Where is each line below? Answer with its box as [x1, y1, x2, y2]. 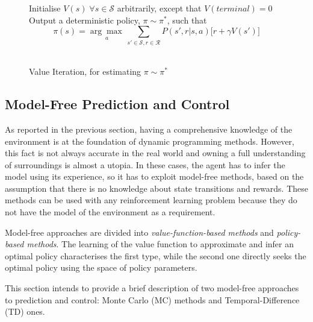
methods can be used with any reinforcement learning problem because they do [5, 194, 297, 206]
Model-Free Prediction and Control [5, 95, 230, 113]
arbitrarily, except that [117, 2, 202, 14]
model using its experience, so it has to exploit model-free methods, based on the [5, 170, 304, 183]
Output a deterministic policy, [29, 13, 140, 26]
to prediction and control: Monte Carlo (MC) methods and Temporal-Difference [5, 293, 300, 306]
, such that [167, 13, 207, 26]
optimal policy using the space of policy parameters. [5, 261, 197, 274]
